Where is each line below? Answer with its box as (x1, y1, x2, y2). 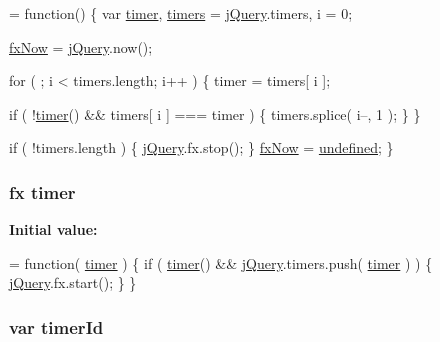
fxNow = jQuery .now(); (9, 36, 153, 57)
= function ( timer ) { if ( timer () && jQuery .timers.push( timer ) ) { (9, 252, 433, 273)
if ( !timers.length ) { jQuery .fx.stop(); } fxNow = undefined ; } (9, 137, 394, 158)
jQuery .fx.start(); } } (9, 272, 137, 293)
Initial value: (9, 219, 98, 240)
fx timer (9, 179, 76, 204)
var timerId (9, 314, 104, 339)
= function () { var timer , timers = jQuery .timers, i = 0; (9, 3, 353, 23)
